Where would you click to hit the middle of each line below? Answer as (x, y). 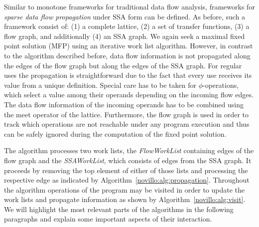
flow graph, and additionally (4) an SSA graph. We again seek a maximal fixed (125, 36)
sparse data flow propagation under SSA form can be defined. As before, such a (125, 16)
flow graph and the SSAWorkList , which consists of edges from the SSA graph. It (128, 160)
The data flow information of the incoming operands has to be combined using (124, 104)
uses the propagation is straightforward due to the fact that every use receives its (128, 75)
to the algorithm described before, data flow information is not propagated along (127, 55)
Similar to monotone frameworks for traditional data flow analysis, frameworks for (129, 6)
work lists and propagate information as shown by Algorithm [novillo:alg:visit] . (125, 199)
